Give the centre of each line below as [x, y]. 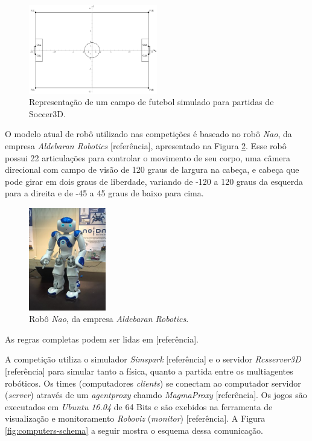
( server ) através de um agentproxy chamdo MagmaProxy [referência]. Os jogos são [156, 395]
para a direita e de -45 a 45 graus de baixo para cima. [104, 193]
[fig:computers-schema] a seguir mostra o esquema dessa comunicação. [134, 430]
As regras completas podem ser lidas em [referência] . [102, 339]
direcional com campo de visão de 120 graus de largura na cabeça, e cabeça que [152, 169]
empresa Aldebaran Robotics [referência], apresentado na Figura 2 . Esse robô [146, 146]
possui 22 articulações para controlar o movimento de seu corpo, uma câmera [148, 157]
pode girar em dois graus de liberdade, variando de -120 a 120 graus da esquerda [154, 181]
